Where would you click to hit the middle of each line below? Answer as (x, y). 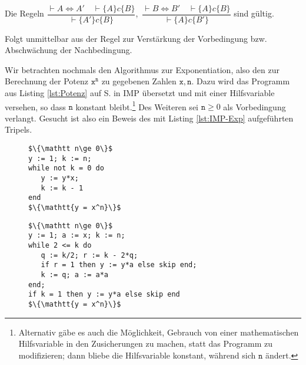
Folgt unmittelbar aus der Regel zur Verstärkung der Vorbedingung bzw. (136, 38)
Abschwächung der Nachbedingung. (69, 50)
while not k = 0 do (66, 168)
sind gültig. (254, 13)
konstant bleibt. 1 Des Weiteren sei (137, 106)
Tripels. (19, 129)
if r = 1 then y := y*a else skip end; (119, 265)
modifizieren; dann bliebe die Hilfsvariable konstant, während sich (137, 355)
